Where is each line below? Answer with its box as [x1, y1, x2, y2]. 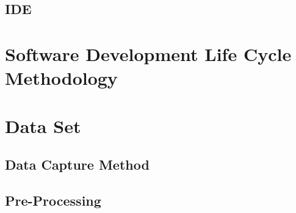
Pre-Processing [5, 190, 101, 209]
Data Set [5, 113, 81, 138]
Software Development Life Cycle [5, 41, 292, 66]
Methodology [5, 65, 118, 90]
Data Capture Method [5, 155, 150, 174]
